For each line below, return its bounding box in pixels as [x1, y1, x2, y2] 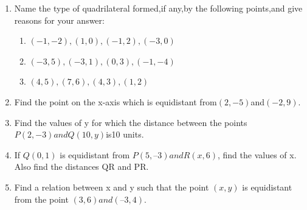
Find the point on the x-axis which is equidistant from [14, 95, 217, 108]
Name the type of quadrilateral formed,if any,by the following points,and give [14, 2, 303, 14]
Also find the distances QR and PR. [14, 160, 149, 173]
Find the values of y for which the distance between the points [14, 116, 247, 128]
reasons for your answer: [14, 13, 105, 26]
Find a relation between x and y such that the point [14, 180, 209, 193]
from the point [14, 192, 69, 205]
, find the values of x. [217, 148, 297, 161]
